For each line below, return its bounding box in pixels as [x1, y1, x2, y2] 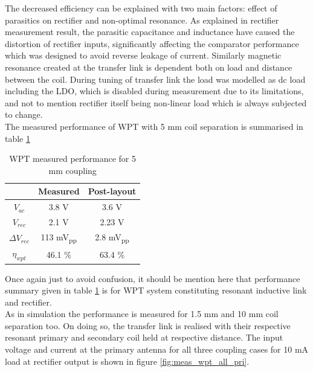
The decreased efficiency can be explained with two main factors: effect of [5, 2, 277, 14]
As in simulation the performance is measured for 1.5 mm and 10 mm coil [5, 307, 279, 320]
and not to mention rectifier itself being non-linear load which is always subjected [5, 96, 307, 109]
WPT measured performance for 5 [9, 152, 137, 165]
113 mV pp [40, 230, 77, 245]
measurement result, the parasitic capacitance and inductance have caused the [5, 25, 295, 38]
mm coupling [48, 164, 97, 176]
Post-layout [88, 185, 137, 197]
